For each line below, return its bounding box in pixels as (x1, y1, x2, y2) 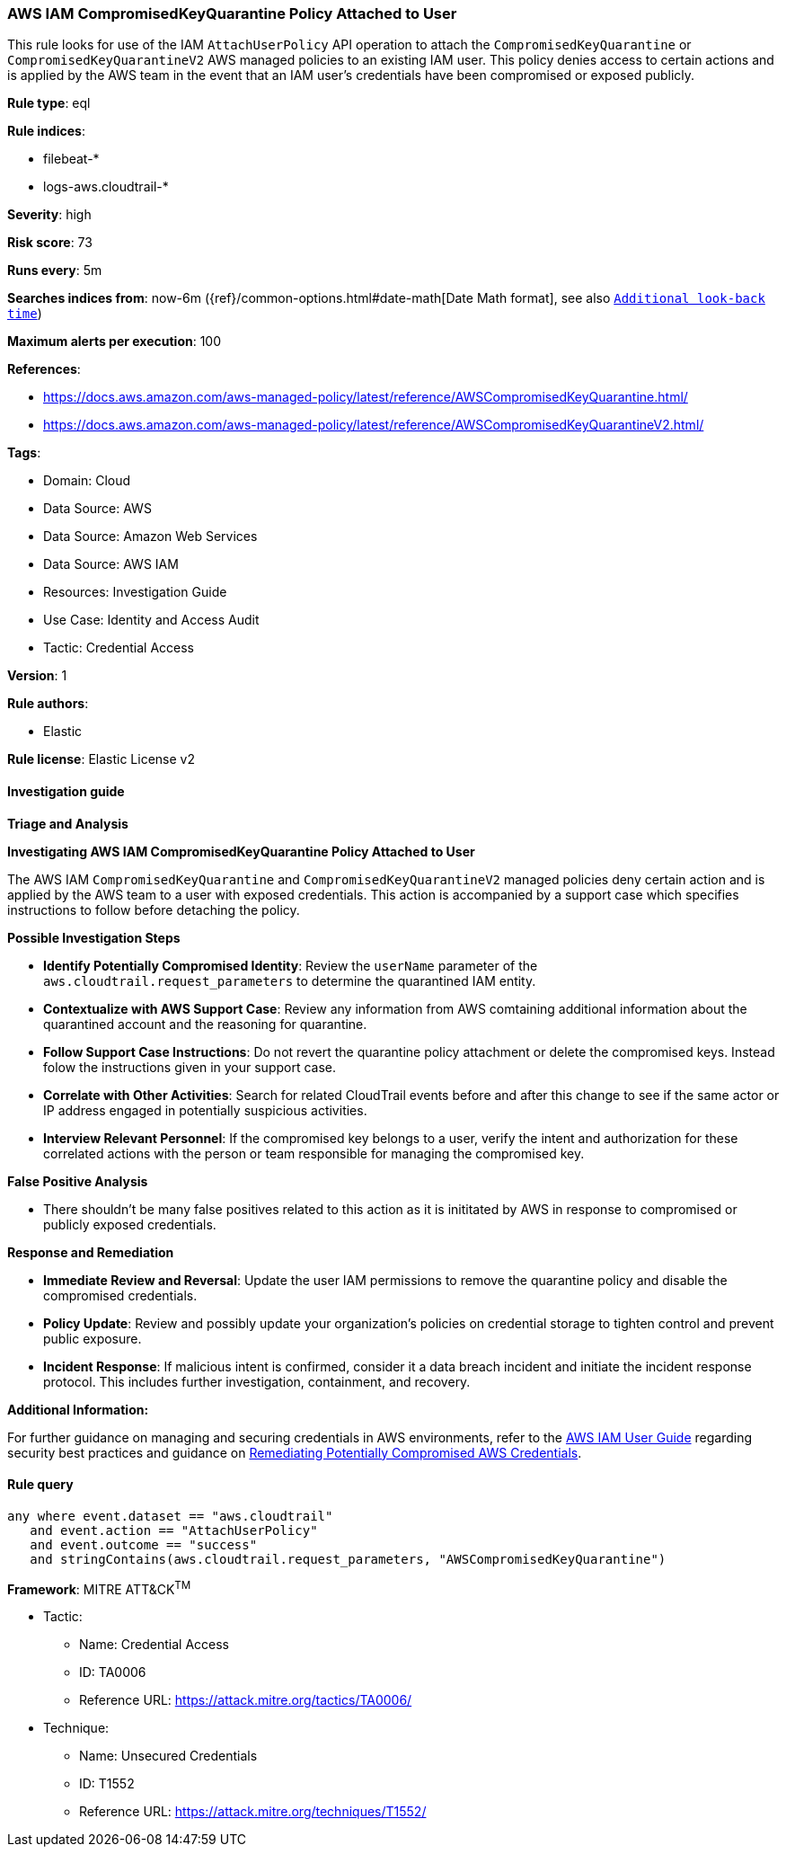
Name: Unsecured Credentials (79, 1748, 258, 1764)
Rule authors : (7, 696, 89, 712)
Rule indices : (7, 123, 85, 139)
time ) (7, 306, 42, 322)
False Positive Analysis (7, 1173, 148, 1189)
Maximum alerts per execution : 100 (7, 333, 222, 350)
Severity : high (7, 207, 92, 223)
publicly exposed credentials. (43, 1216, 216, 1232)
